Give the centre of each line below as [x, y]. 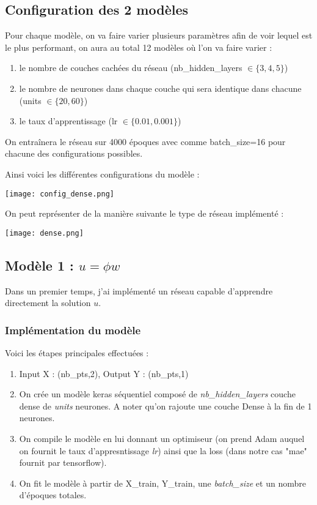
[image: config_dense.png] [60, 194]
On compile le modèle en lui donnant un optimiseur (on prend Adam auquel [162, 439]
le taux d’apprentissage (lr [68, 121]
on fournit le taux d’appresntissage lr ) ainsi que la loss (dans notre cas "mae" [163, 450]
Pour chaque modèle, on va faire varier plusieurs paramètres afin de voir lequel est [159, 35]
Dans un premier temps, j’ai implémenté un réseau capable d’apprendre [139, 290]
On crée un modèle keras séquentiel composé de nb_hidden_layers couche [157, 394]
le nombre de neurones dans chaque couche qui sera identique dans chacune [160, 88]
